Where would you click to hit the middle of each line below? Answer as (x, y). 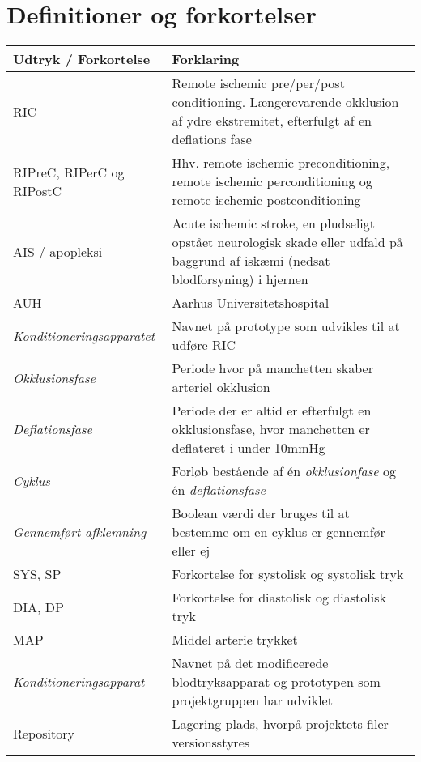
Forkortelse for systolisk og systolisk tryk (288, 574)
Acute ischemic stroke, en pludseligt (274, 223)
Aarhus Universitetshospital (251, 303)
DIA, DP (38, 607)
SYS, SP (37, 574)
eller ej (191, 551)
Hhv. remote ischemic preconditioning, (281, 163)
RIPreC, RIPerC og (69, 172)
